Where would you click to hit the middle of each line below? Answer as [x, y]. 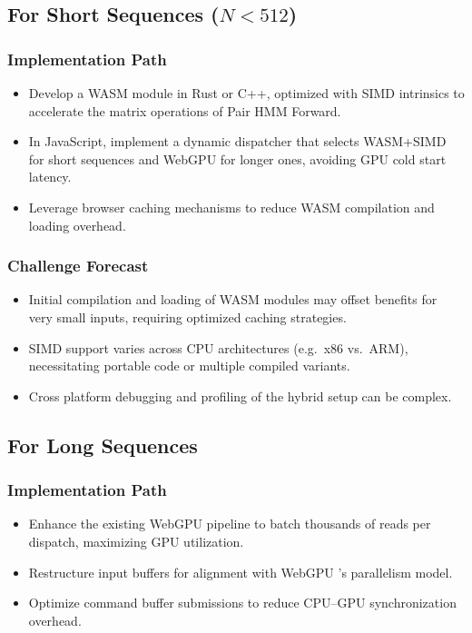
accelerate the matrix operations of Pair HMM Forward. [185, 110]
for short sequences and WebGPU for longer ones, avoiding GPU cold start [237, 158]
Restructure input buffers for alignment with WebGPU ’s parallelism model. [241, 572]
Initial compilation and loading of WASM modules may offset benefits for [233, 299]
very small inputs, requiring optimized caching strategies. [187, 316]
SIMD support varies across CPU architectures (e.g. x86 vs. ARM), [218, 347]
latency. [50, 177]
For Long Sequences [103, 445]
